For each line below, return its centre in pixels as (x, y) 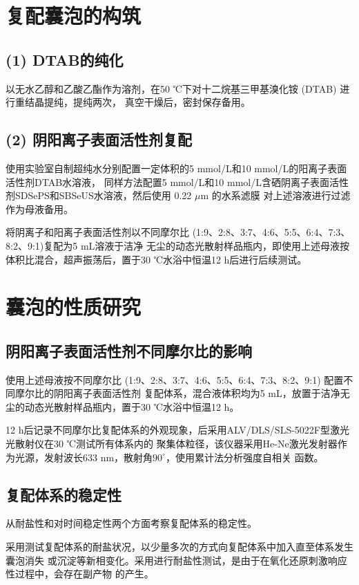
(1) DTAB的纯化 (65, 59)
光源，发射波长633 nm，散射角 (84, 457)
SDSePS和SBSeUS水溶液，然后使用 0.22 (103, 195)
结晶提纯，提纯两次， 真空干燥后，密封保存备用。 (137, 102)
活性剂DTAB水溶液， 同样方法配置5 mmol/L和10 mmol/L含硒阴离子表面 (167, 182)
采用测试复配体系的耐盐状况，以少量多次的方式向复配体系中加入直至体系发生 (179, 547)
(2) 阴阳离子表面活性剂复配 (99, 139)
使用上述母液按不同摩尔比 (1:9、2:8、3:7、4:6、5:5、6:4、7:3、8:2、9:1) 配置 (175, 379)
